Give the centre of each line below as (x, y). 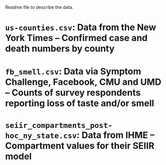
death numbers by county (60, 49)
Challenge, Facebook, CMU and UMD (83, 82)
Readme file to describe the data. (39, 7)
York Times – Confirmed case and (77, 38)
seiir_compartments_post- (59, 125)
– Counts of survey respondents (73, 93)
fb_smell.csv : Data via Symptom (73, 71)
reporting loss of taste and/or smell (80, 103)
